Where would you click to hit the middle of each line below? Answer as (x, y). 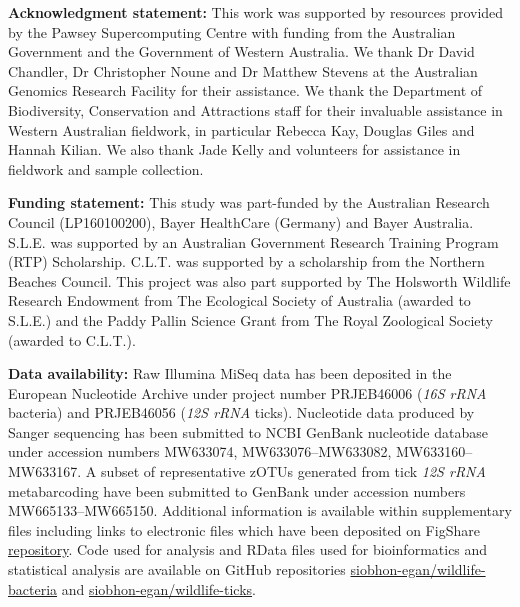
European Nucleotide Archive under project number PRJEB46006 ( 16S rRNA (247, 392)
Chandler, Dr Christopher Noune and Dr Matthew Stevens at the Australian (243, 70)
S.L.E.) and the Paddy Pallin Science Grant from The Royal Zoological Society (250, 319)
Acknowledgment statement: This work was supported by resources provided (256, 12)
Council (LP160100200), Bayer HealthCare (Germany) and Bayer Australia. (241, 221)
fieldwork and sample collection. (106, 168)
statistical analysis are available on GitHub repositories (177, 569)
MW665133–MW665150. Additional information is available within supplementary (260, 510)
